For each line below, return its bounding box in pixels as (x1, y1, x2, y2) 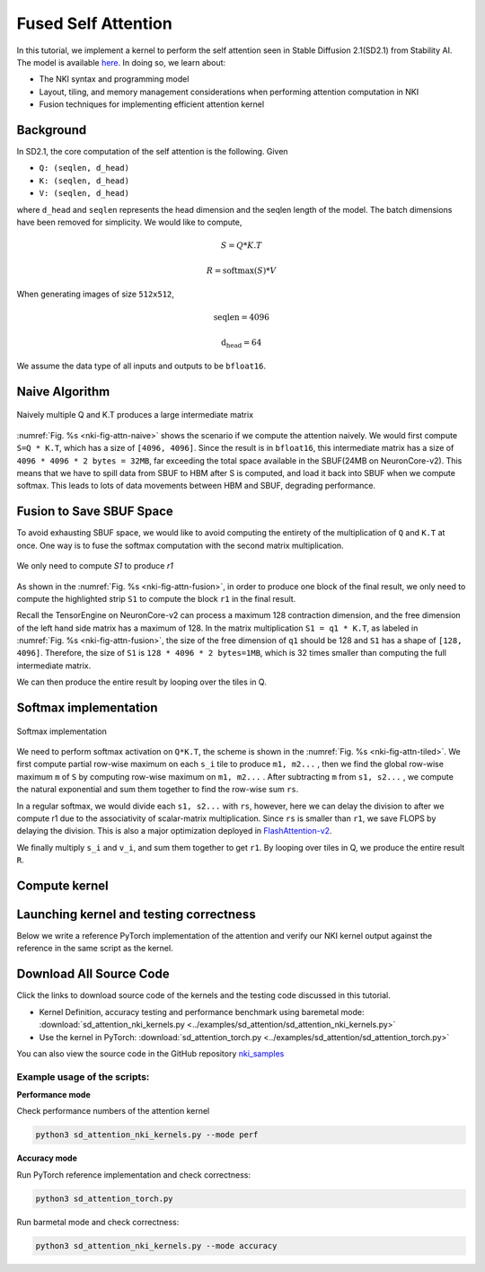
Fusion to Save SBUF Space (16, 504, 174, 519)
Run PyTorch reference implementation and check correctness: (16, 1169, 251, 1180)
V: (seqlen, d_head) (39, 189, 130, 199)
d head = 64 (221, 337, 262, 349)
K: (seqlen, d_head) (39, 175, 130, 186)
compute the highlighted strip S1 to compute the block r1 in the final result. (16, 593, 296, 604)
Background (16, 122, 87, 137)
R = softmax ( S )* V (207, 265, 277, 276)
